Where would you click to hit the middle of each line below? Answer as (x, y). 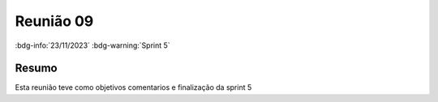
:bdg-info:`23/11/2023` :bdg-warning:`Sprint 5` (92, 45)
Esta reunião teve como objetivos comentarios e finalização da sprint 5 (133, 87)
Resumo (36, 68)
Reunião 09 (54, 21)
